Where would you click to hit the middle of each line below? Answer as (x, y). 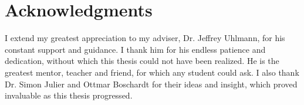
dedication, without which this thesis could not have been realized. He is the (142, 61)
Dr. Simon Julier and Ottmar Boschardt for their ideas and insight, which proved (151, 84)
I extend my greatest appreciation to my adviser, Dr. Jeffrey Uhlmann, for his (145, 38)
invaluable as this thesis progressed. (69, 95)
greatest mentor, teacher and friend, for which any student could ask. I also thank (152, 72)
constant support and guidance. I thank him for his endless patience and (135, 49)
